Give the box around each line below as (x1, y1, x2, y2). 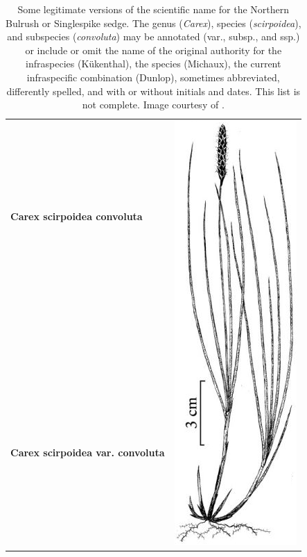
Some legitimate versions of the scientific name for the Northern (17, 2, 290, 16)
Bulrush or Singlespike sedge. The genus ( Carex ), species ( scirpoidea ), (6, 15, 301, 30)
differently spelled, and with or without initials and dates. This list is (6, 83, 301, 98)
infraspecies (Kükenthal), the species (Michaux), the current (26, 56, 281, 71)
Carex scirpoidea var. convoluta (10, 444, 165, 459)
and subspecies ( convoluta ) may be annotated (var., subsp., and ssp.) (7, 29, 300, 44)
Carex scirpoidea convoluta (10, 209, 143, 224)
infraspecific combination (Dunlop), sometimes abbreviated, (26, 69, 280, 84)
